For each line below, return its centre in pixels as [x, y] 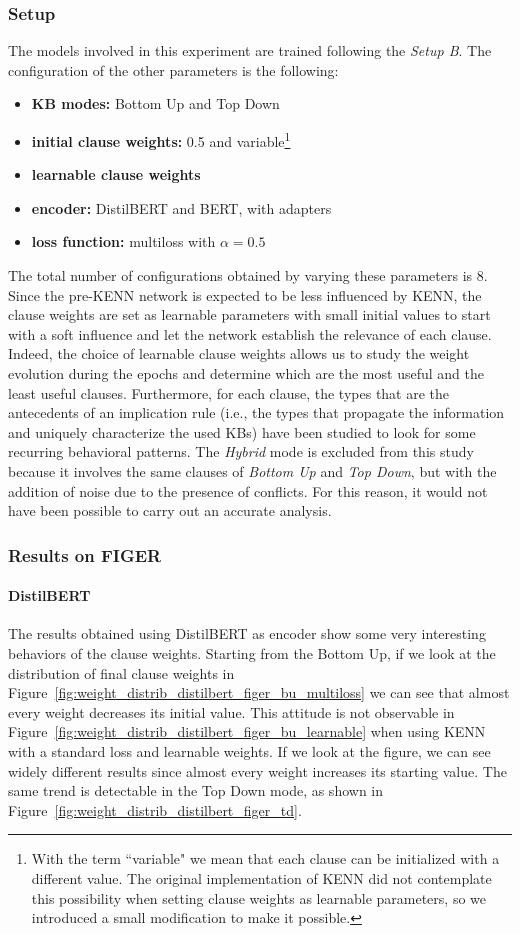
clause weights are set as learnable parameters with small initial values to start [249, 314]
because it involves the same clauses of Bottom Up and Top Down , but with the [252, 470]
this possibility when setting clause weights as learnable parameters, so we [258, 897]
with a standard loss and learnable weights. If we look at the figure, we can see [249, 750]
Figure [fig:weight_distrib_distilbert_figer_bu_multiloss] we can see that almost [259, 692]
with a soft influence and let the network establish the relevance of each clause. [250, 333]
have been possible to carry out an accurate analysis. [170, 510]
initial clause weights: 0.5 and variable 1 [161, 139]
